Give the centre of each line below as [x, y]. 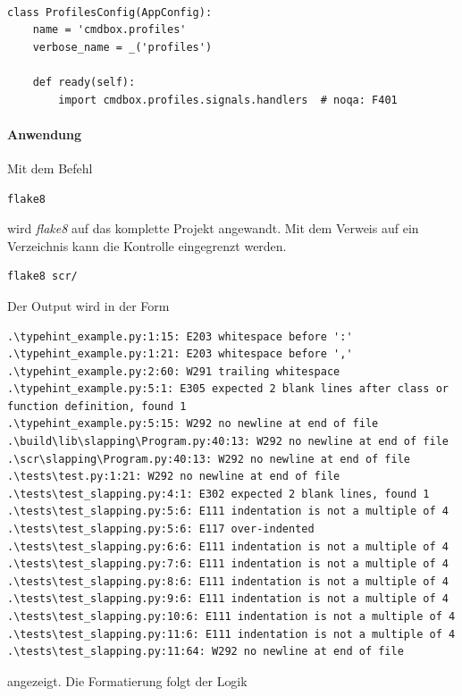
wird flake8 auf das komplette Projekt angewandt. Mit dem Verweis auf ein [213, 228]
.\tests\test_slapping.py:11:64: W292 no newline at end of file [206, 652]
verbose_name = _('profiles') [122, 47]
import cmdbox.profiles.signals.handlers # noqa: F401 [228, 100]
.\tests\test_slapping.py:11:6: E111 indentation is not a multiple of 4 [231, 634]
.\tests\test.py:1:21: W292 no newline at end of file [174, 477]
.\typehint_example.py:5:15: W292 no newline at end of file [193, 424]
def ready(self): [84, 82]
